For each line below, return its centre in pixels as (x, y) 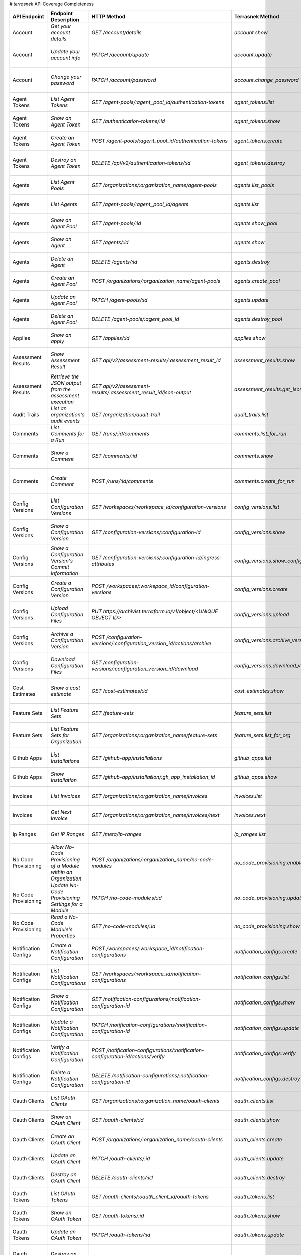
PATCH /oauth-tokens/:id (121, 1235)
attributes (103, 564)
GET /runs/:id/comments (121, 434)
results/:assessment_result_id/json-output (141, 393)
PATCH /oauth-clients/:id (121, 1159)
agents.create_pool (257, 281)
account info (65, 58)
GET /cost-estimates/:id (120, 691)
